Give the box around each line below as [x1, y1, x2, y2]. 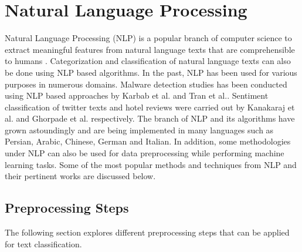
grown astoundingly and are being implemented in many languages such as [5, 123, 274, 136]
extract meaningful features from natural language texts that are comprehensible [5, 43, 295, 55]
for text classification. [5, 237, 82, 250]
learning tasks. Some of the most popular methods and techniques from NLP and [5, 158, 297, 170]
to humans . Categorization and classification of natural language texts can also [5, 55, 291, 67]
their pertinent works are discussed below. [5, 170, 156, 182]
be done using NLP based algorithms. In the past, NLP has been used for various [5, 66, 297, 78]
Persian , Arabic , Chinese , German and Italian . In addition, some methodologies [5, 135, 291, 147]
